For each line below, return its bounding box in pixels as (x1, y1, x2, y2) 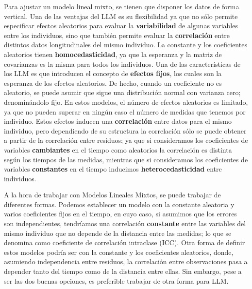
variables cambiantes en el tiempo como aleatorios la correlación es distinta (4, 144, 232, 154)
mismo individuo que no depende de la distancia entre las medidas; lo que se (4, 228, 232, 238)
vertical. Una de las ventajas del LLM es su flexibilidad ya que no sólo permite (4, 11, 238, 21)
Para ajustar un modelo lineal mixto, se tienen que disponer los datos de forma (4, 1, 239, 11)
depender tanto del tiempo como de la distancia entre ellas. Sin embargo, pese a (4, 266, 242, 276)
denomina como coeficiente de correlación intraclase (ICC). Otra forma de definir (4, 237, 245, 248)
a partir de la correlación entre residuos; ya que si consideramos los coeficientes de (4, 135, 248, 145)
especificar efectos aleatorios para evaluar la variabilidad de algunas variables (4, 20, 238, 31)
